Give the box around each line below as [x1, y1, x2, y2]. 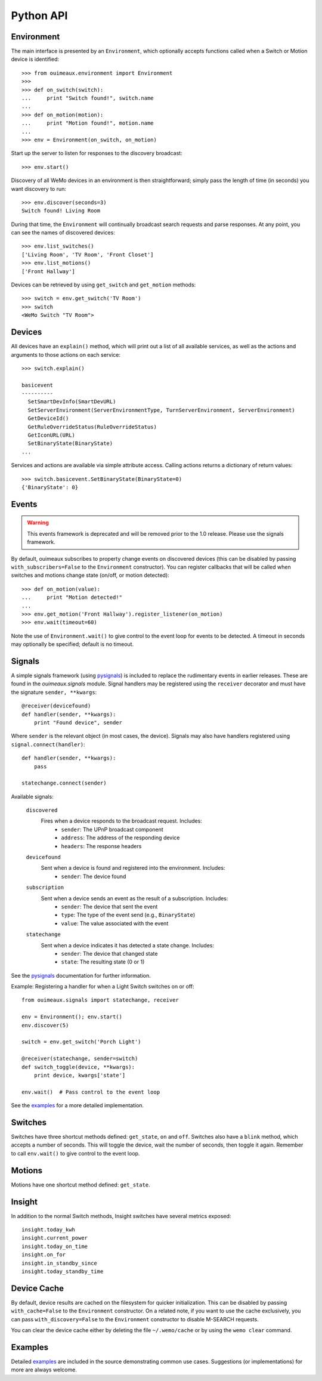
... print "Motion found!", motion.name [21, 120, 154, 126]
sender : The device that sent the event [61, 903, 158, 910]
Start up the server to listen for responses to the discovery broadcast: [11, 150, 182, 157]
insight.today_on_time [21, 1243, 88, 1250]
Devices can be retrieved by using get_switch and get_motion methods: [11, 281, 196, 289]
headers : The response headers [61, 842, 142, 849]
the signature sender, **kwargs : [11, 688, 97, 696]
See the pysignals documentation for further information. [11, 972, 151, 979]
